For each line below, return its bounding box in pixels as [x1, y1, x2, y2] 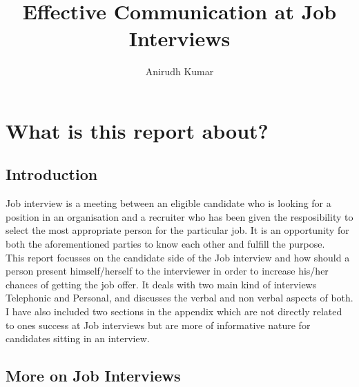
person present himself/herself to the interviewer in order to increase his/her [6, 264, 329, 278]
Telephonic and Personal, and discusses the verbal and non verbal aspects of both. [6, 290, 353, 305]
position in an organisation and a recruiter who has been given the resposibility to [6, 209, 353, 224]
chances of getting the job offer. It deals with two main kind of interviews [6, 277, 317, 291]
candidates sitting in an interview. [6, 331, 150, 346]
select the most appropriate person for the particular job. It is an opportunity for [6, 223, 349, 237]
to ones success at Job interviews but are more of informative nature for [6, 317, 311, 332]
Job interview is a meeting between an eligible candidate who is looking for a [6, 196, 331, 210]
